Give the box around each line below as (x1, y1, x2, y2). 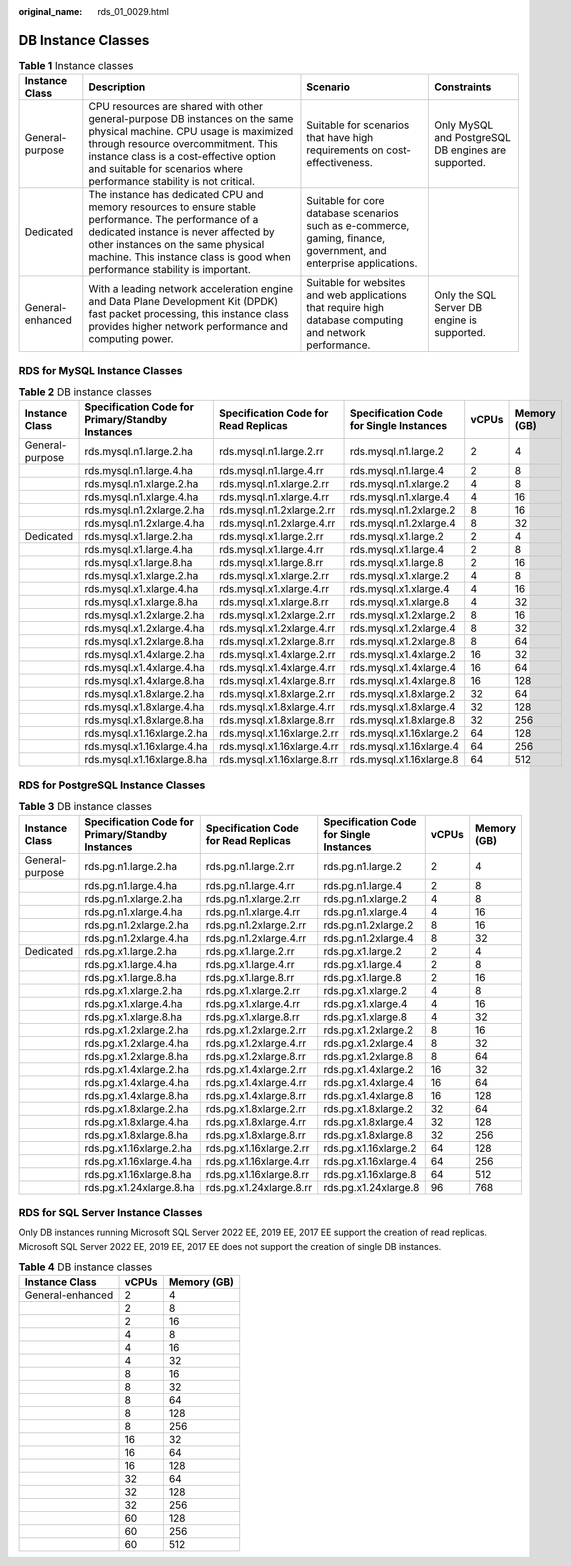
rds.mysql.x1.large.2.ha (84, 530, 194, 544)
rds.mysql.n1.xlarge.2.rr (218, 477, 330, 491)
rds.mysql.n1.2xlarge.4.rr (218, 516, 336, 530)
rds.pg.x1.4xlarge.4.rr (205, 1075, 307, 1089)
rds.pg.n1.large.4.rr (205, 878, 295, 892)
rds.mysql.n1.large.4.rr (218, 464, 324, 478)
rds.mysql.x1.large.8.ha (84, 556, 193, 570)
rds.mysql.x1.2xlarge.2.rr (218, 608, 336, 622)
